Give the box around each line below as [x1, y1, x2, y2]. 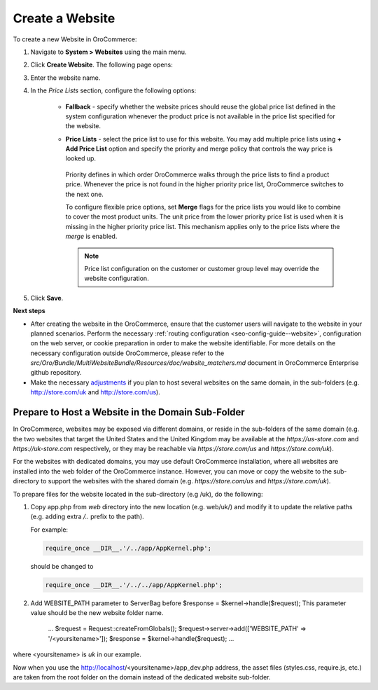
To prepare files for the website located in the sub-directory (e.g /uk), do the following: [13, 490, 263, 498]
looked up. [65, 154, 97, 163]
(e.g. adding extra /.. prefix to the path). [30, 512, 145, 521]
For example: [30, 525, 69, 534]
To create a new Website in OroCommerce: [13, 35, 137, 43]
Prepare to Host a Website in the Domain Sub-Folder [13, 406, 245, 418]
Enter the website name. [30, 74, 101, 82]
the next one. [65, 190, 104, 198]
